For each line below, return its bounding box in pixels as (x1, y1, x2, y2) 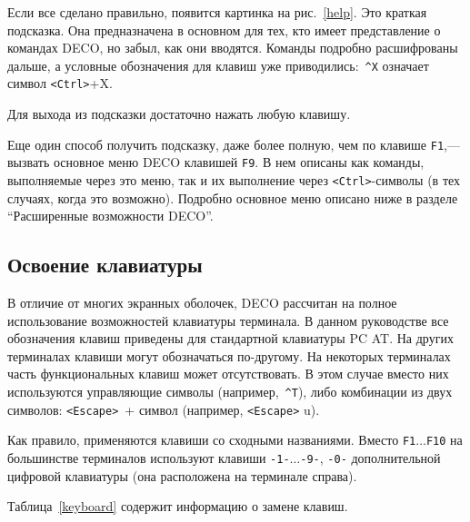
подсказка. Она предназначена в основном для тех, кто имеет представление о (7, 20, 441, 39)
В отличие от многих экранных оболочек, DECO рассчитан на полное (7, 293, 397, 312)
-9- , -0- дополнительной (300, 448, 441, 467)
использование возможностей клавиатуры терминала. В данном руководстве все (7, 310, 449, 330)
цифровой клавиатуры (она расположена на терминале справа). (7, 466, 357, 485)
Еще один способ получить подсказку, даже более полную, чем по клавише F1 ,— (7, 134, 460, 153)
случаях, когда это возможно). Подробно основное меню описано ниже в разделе (7, 188, 458, 207)
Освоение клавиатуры (7, 251, 203, 279)
